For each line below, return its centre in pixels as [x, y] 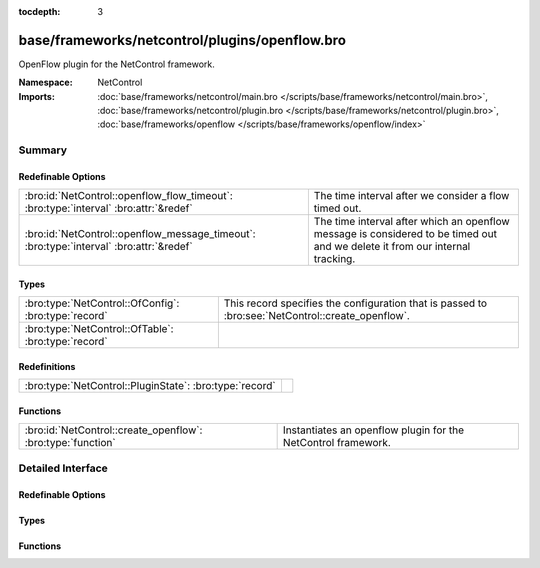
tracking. [334, 259]
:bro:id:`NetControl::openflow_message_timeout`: [140, 234]
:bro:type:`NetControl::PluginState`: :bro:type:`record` [150, 386]
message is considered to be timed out [405, 234]
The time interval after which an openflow [411, 222]
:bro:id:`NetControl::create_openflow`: [113, 430]
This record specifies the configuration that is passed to [355, 303]
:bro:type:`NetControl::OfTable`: [99, 329]
